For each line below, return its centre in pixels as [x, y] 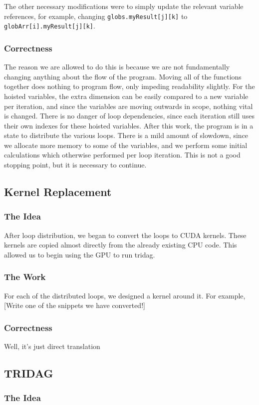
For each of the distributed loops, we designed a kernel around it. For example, [125, 295]
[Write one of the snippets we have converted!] [75, 305]
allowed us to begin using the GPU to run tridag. [80, 254]
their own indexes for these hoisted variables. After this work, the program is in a [129, 125]
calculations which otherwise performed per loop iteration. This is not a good [122, 155]
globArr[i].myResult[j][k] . [50, 26]
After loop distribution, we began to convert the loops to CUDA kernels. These [125, 235]
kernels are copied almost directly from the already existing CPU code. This [121, 245]
